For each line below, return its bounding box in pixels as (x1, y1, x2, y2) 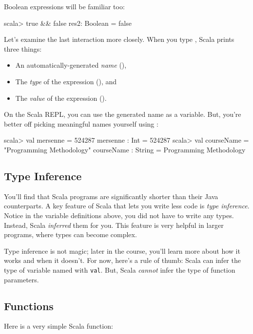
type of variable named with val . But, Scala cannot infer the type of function (4, 264, 235, 275)
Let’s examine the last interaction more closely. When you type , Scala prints (4, 34, 234, 44)
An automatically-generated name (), (15, 60, 127, 70)
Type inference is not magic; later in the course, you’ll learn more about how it (4, 245, 240, 256)
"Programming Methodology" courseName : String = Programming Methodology (4, 144, 246, 154)
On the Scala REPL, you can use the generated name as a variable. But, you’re (4, 109, 241, 119)
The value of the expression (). (15, 93, 107, 103)
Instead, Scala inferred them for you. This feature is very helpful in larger (4, 220, 224, 230)
